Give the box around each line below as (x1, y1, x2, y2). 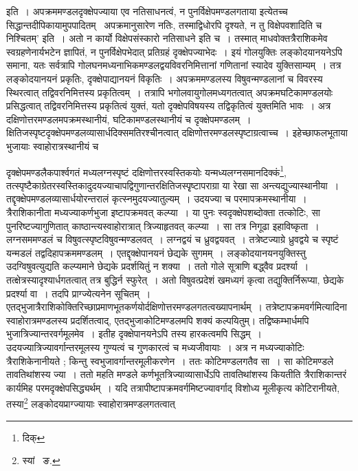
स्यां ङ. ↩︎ (22, 453, 60, 468)
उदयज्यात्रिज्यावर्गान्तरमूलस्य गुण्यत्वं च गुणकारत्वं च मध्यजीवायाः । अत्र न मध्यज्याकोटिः (6, 339, 304, 354)
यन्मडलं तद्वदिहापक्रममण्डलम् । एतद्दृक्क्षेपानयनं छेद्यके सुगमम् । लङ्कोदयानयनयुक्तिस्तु (6, 245, 306, 260)
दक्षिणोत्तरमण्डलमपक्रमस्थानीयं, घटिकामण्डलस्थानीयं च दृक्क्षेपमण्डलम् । (6, 112, 251, 126)
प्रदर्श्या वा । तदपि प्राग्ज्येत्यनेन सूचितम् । (6, 286, 151, 300)
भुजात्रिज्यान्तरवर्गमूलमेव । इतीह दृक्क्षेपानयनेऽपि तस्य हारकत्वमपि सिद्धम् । (6, 326, 262, 341)
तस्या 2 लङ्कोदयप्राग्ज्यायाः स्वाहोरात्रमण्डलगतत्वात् (6, 395, 175, 410)
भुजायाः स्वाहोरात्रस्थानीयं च (6, 138, 99, 153)
